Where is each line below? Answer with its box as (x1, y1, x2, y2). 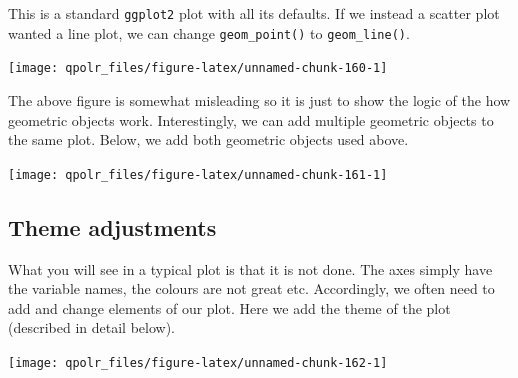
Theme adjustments (8, 211, 217, 242)
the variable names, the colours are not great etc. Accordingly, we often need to (8, 278, 495, 299)
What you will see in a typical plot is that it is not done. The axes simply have (8, 258, 493, 279)
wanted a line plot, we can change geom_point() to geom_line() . (8, 22, 410, 43)
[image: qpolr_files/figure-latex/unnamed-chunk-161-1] (8, 167, 388, 182)
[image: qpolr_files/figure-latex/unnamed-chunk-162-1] (8, 355, 388, 370)
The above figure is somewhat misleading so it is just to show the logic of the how (8, 89, 511, 110)
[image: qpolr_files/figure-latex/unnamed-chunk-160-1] (8, 61, 388, 76)
